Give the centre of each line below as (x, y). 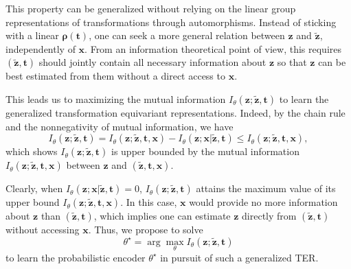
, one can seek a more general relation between (187, 35)
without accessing (43, 230)
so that (292, 62)
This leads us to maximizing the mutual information (116, 98)
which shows (32, 151)
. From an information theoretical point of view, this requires (213, 48)
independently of (41, 48)
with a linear (32, 35)
